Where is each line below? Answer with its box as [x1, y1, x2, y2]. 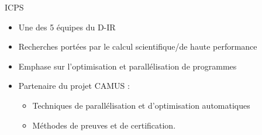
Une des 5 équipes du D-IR [18, 20, 116, 33]
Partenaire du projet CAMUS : [18, 79, 130, 92]
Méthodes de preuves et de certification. [32, 119, 176, 131]
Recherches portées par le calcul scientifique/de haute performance [18, 40, 257, 53]
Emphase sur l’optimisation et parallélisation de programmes [18, 60, 237, 72]
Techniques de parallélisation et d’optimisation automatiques [32, 99, 250, 111]
